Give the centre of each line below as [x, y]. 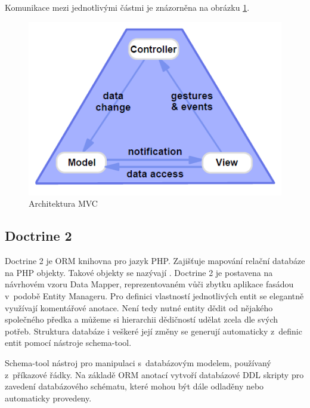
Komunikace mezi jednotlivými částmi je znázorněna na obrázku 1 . [127, 7]
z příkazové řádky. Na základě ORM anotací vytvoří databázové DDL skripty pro [154, 374]
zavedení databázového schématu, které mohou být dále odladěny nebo [134, 386]
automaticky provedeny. [48, 398]
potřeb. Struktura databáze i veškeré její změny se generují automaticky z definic [154, 331]
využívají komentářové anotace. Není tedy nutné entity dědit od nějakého [139, 307]
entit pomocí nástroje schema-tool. [68, 343]
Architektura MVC [63, 203]
